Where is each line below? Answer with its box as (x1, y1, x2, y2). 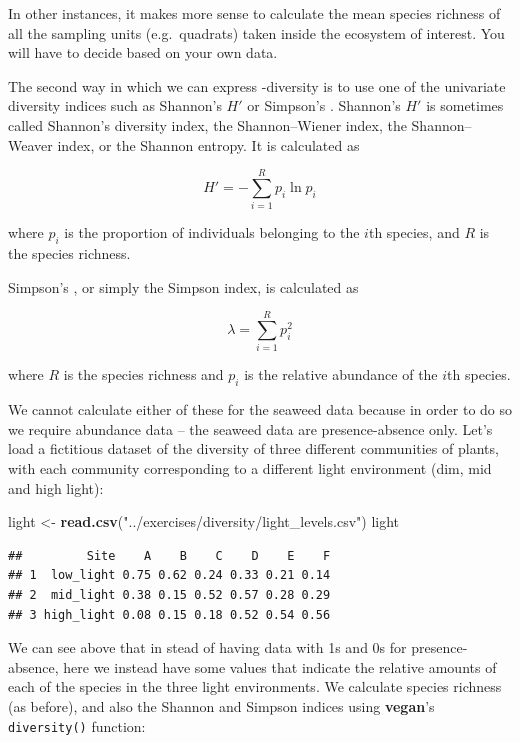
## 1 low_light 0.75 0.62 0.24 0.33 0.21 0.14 (8, 568, 331, 583)
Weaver (8, 134, 53, 155)
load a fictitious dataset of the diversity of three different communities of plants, (8, 438, 499, 459)
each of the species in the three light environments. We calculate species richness (8, 676, 502, 697)
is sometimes (426, 95, 504, 116)
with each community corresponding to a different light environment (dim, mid (8, 457, 492, 478)
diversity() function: (8, 715, 146, 736)
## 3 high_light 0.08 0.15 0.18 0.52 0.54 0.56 (8, 607, 331, 622)
